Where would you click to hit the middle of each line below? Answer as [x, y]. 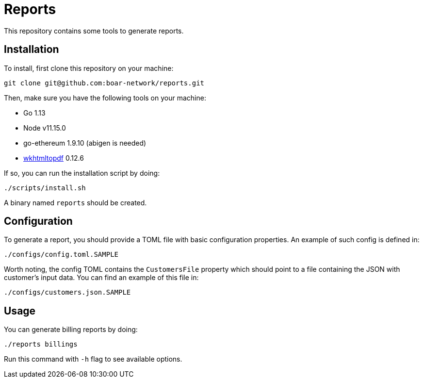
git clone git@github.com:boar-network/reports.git [104, 83]
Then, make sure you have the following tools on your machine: [105, 98]
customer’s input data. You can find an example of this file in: [101, 278]
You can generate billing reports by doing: [71, 330]
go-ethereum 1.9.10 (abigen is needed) [85, 143]
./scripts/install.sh [45, 188]
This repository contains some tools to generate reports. [94, 31]
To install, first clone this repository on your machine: [89, 68]
